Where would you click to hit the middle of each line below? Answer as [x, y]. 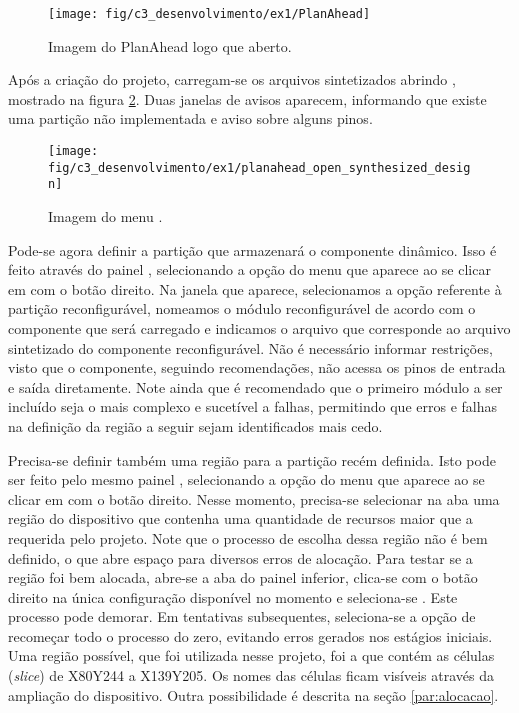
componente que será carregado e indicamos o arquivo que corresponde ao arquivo [259, 327]
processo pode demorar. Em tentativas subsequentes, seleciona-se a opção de [242, 616]
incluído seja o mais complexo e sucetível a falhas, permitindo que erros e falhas [252, 406]
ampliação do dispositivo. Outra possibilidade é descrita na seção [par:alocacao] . [253, 694]
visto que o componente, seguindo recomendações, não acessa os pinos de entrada [257, 367]
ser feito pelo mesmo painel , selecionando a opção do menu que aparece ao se [246, 479]
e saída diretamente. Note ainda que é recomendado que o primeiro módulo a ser [255, 386]
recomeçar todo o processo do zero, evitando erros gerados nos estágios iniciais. [250, 635]
